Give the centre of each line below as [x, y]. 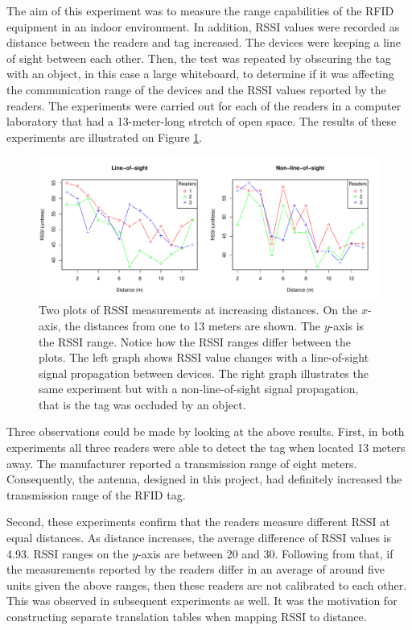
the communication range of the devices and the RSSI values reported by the [196, 89]
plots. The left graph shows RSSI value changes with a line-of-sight [204, 357]
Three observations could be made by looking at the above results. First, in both [206, 431]
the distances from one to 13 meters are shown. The [193, 325]
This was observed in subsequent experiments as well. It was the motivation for [202, 601]
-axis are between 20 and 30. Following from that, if [266, 553]
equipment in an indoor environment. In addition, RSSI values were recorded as [203, 26]
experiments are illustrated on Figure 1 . [105, 137]
